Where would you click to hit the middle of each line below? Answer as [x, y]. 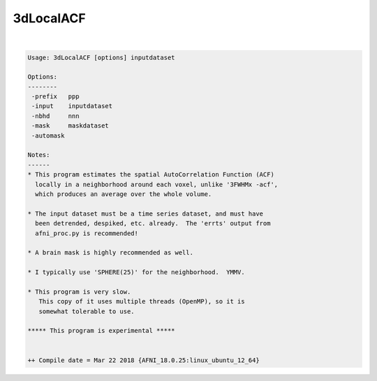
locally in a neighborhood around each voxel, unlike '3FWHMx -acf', [157, 184]
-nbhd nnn [56, 116]
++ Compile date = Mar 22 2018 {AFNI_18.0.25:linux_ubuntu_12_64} [143, 360]
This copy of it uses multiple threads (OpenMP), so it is [142, 301]
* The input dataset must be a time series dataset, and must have [146, 214]
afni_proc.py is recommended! [87, 233]
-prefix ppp [56, 97]
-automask [48, 135]
